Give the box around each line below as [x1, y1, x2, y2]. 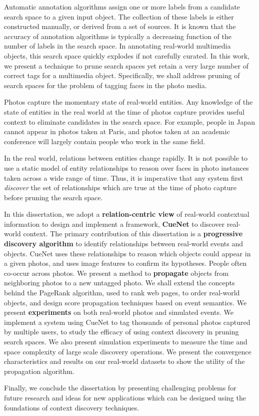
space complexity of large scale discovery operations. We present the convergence [4, 346, 251, 356]
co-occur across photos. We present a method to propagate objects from [4, 267, 229, 278]
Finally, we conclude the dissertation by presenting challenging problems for [4, 382, 236, 393]
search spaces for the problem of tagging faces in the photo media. [4, 80, 207, 90]
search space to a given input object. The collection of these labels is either [4, 11, 234, 22]
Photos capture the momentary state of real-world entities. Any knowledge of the [4, 97, 253, 107]
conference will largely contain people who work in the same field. [4, 136, 205, 146]
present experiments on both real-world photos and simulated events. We [4, 307, 234, 317]
